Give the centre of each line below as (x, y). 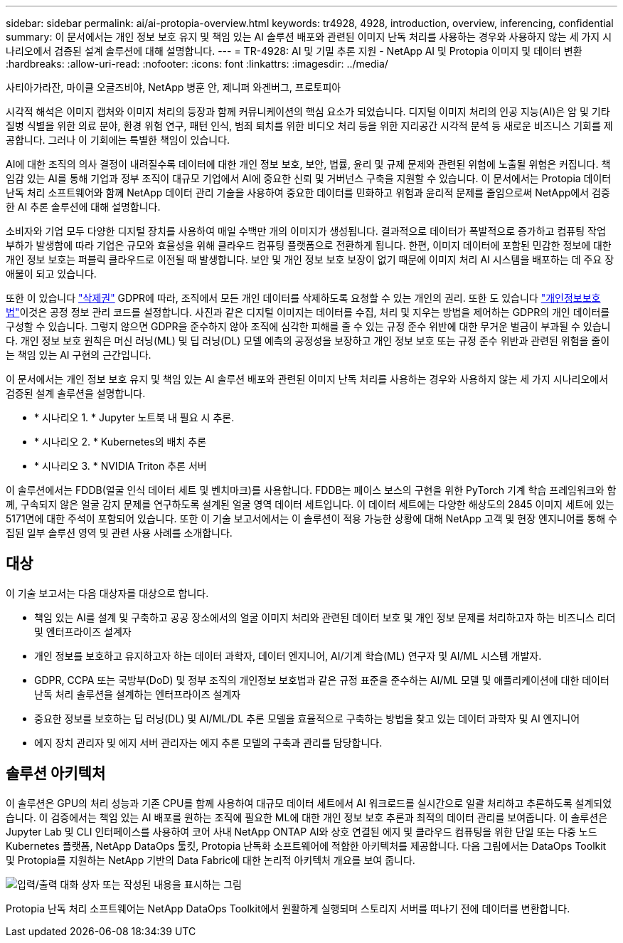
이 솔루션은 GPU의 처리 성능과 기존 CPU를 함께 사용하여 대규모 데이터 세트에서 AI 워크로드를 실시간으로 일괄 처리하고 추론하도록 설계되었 (309, 803)
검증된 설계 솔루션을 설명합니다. (76, 393)
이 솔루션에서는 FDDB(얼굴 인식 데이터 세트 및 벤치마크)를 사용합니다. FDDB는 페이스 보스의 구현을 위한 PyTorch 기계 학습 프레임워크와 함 (311, 490)
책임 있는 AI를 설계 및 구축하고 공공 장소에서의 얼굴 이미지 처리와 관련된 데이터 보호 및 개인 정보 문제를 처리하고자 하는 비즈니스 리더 (325, 617)
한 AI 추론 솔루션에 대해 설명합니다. (83, 207)
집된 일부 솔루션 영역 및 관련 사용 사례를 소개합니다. (119, 533)
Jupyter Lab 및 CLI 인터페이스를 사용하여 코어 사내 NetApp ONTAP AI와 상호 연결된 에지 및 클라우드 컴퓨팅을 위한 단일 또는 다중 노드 (302, 831)
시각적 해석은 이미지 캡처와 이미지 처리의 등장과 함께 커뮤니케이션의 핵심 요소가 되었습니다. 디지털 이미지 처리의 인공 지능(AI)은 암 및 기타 (308, 111)
